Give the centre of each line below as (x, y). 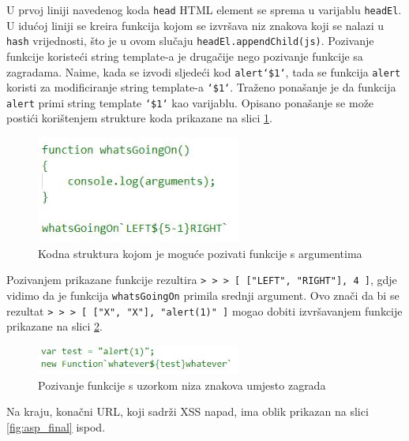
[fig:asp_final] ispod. (56, 426)
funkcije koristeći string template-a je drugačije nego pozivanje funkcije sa (185, 56)
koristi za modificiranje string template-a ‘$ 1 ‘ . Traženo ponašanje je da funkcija (201, 87)
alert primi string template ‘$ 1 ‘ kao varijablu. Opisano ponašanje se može (190, 102)
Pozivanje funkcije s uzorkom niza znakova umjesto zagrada (182, 385)
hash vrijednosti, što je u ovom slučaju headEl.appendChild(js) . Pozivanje (190, 41)
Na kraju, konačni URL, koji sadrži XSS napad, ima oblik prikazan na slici (188, 411)
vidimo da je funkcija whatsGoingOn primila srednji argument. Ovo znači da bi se (203, 295)
